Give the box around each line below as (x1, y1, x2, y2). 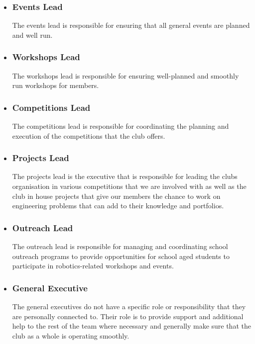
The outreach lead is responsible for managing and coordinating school (12, 241, 228, 252)
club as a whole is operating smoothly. (12, 330, 129, 341)
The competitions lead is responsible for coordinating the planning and (12, 121, 229, 131)
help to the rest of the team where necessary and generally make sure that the (12, 321, 251, 331)
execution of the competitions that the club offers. (12, 130, 165, 141)
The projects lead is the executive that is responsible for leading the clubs (12, 171, 238, 181)
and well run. (12, 29, 53, 40)
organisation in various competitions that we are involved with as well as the (12, 181, 247, 191)
